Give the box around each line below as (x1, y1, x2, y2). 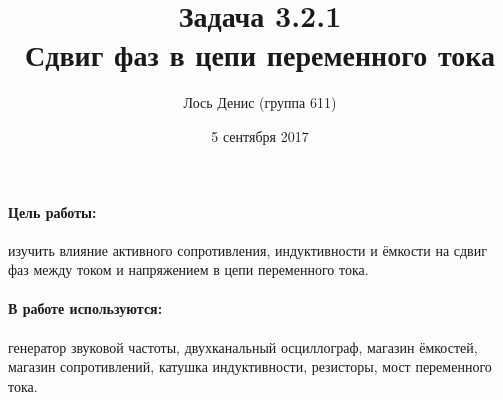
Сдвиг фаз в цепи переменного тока (25, 34, 495, 75)
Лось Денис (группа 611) (183, 92, 337, 113)
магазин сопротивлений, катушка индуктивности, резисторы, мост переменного (8, 356, 492, 377)
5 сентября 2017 (211, 125, 309, 146)
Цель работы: (8, 201, 97, 222)
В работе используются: (8, 298, 163, 319)
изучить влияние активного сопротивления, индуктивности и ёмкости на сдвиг (8, 239, 487, 260)
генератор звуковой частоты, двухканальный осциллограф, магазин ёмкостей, (8, 336, 478, 357)
